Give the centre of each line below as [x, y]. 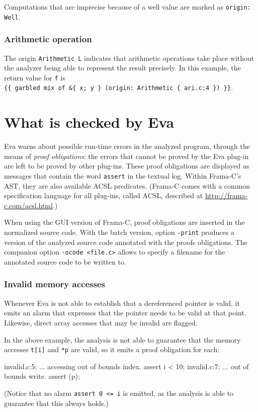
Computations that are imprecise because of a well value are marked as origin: [127, 7]
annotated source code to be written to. [65, 261]
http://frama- [226, 195]
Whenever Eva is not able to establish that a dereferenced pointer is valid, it [122, 303]
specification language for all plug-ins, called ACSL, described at [104, 195]
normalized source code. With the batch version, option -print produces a [119, 232]
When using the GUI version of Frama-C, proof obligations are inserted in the [124, 222]
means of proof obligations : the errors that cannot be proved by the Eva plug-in [126, 156]
